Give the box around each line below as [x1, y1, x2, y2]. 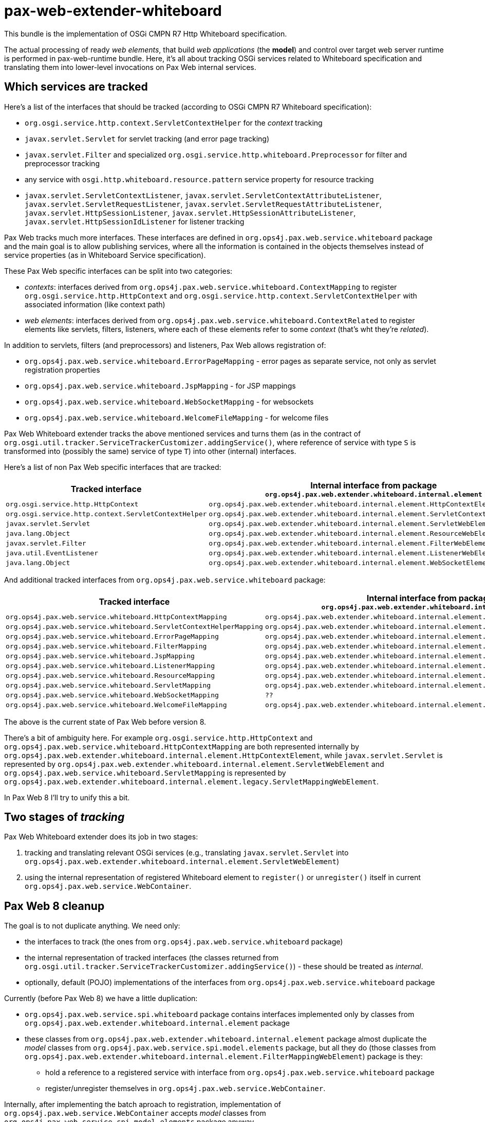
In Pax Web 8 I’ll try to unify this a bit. [4, 793, 130, 802]
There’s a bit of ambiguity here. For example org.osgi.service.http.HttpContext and [4, 733, 313, 742]
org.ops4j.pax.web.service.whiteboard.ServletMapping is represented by [4, 768, 286, 777]
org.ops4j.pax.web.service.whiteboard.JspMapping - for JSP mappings [25, 381, 296, 390]
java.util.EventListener [6, 549, 99, 557]
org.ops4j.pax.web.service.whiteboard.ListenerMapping [6, 661, 215, 670]
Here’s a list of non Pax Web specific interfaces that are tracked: [4, 462, 221, 471]
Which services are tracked [4, 80, 148, 94]
